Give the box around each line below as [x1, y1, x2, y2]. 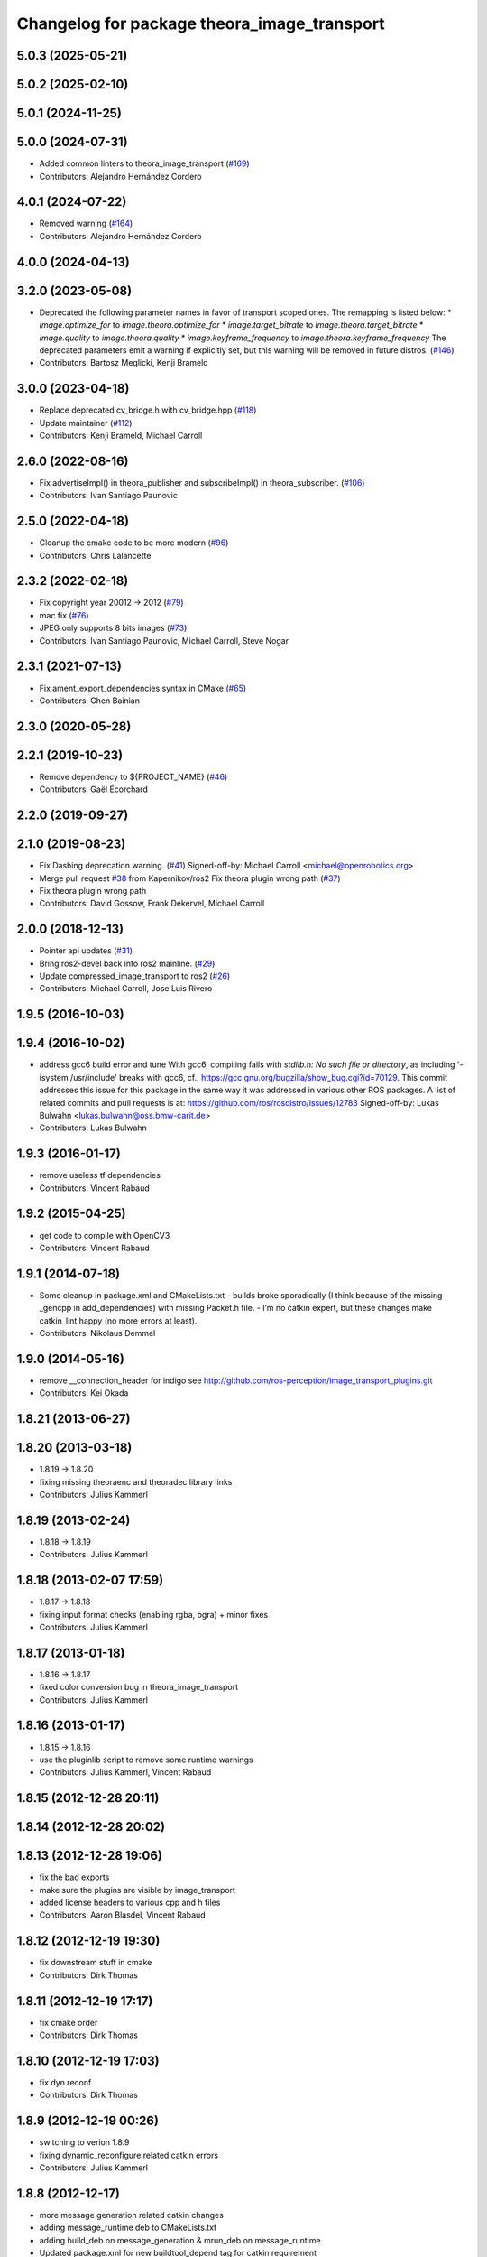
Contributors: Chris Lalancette [39, 550, 152, 561]
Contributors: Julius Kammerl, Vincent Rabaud [39, 1767, 212, 1778]
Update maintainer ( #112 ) [39, 417, 133, 428]
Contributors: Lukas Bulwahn [39, 1122, 148, 1133]
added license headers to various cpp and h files [39, 1897, 221, 1909]
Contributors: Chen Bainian [39, 695, 140, 706]
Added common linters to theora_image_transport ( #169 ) [39, 158, 250, 169]
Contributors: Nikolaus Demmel [39, 1327, 156, 1338]
